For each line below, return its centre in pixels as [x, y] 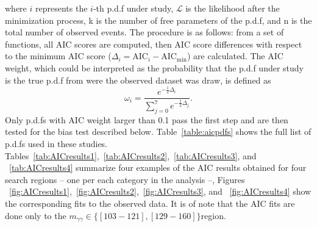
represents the [61, 8]
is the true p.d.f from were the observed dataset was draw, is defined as [138, 80]
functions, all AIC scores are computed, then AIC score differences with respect [154, 44]
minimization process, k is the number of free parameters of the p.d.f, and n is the [158, 20]
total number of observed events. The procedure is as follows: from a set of [144, 32]
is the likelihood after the [233, 8]
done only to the [36, 215]
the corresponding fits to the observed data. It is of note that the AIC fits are [150, 203]
